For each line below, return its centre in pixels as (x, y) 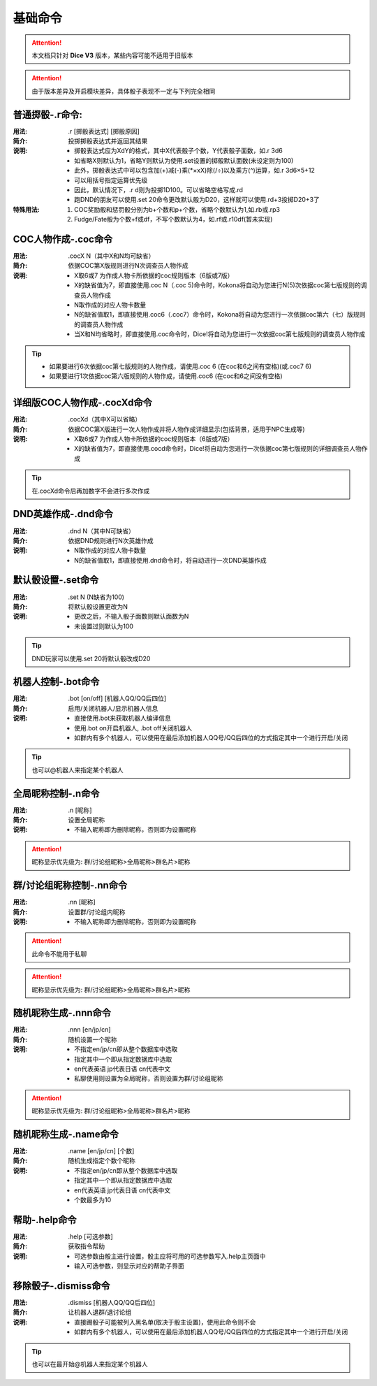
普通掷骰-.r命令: (48, 114)
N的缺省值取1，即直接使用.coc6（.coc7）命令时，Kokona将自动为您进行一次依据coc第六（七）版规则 (220, 315)
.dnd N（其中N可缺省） (102, 530)
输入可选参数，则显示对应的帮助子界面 (129, 1266)
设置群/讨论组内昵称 (97, 911)
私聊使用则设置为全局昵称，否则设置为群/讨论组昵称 (149, 1078)
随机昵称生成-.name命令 (66, 1134)
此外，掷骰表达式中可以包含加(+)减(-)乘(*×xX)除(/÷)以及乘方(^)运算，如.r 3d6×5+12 (195, 171)
